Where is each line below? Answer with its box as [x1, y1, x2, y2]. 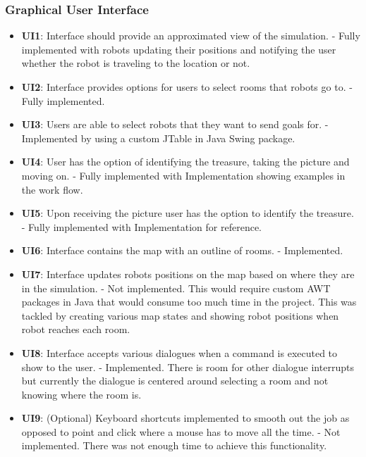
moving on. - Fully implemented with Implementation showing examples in [21, 168, 346, 182]
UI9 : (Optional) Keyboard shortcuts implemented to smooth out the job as [21, 411, 350, 425]
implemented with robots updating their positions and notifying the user [21, 42, 336, 56]
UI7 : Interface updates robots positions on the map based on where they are [21, 266, 355, 281]
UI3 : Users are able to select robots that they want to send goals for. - [21, 117, 329, 132]
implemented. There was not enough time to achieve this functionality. [21, 438, 327, 453]
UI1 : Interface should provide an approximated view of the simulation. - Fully [21, 28, 360, 43]
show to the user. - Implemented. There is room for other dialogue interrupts [21, 359, 354, 374]
